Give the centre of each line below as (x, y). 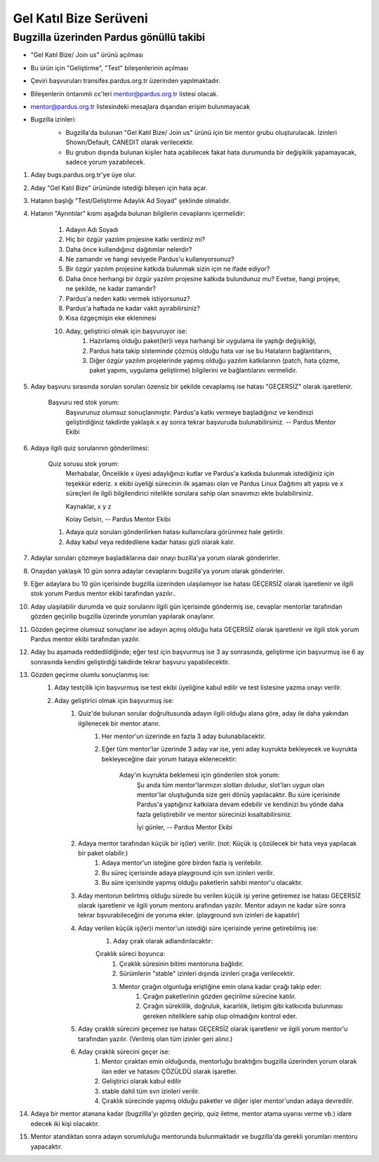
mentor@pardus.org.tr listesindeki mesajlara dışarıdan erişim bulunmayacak (140, 106)
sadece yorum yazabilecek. (105, 162)
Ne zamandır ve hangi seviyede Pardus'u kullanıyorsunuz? (150, 259)
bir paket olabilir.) (103, 853)
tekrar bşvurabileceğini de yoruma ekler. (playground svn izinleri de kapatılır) (189, 915)
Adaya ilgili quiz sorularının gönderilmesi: (90, 448)
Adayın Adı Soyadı (92, 229)
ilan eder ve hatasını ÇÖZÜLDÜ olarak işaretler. (170, 1071)
